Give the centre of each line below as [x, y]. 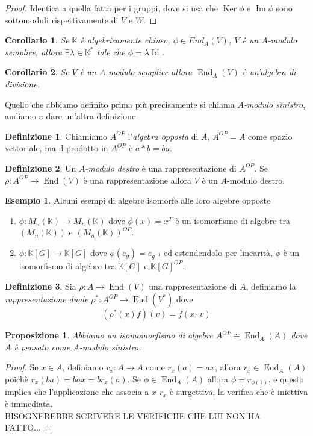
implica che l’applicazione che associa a [77, 392]
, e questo [286, 378]
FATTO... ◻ [29, 427]
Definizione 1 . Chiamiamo [56, 136]
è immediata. [29, 403]
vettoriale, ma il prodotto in [57, 148]
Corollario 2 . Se [37, 72]
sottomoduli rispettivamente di [62, 20]
